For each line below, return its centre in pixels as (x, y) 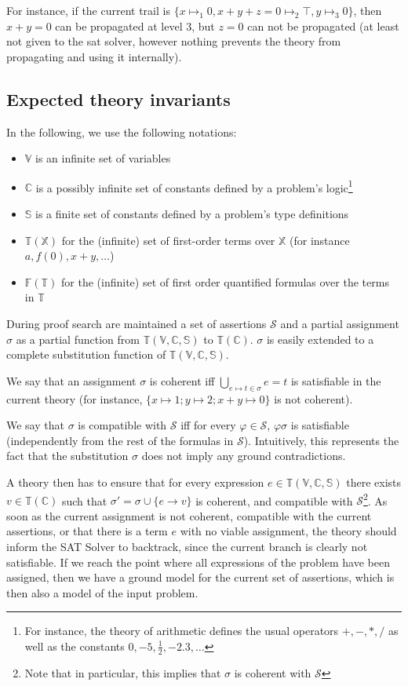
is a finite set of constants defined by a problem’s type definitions (192, 214)
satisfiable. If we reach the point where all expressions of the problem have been (198, 562)
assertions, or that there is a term (87, 531)
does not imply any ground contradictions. (244, 456)
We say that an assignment (71, 380)
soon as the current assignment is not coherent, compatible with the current (189, 515)
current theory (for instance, (75, 398)
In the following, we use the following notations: (122, 131)
